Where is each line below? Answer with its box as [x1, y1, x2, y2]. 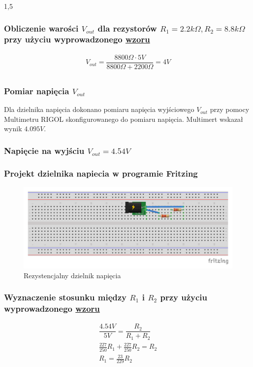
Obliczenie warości [4, 22, 79, 34]
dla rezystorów [97, 22, 157, 34]
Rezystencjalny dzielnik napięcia [24, 270, 121, 280]
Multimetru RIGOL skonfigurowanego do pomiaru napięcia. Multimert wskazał [4, 113, 243, 124]
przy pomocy [210, 104, 250, 114]
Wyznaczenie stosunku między [4, 291, 127, 303]
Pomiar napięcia [4, 84, 69, 97]
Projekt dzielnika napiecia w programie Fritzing [4, 167, 198, 179]
